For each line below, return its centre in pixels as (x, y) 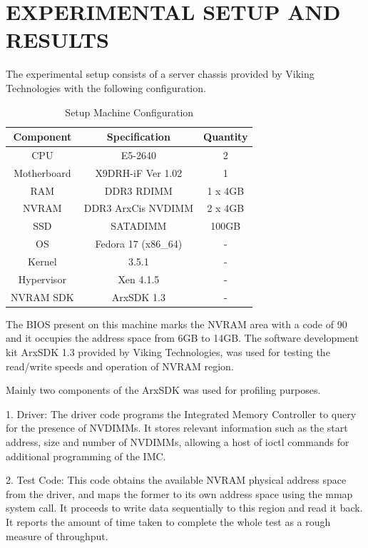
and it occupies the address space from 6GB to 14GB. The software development (182, 338)
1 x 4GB (226, 190)
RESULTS (57, 40)
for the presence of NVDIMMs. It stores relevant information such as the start (177, 428)
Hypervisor (42, 279)
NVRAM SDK (42, 296)
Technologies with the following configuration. (106, 87)
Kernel (42, 261)
